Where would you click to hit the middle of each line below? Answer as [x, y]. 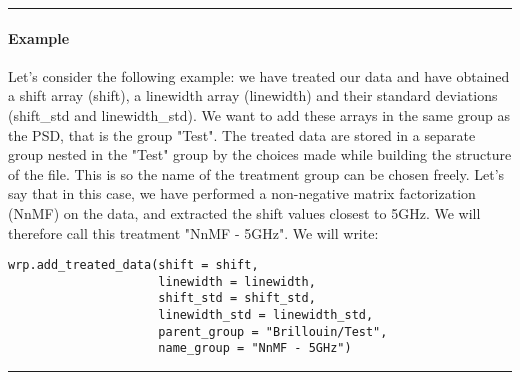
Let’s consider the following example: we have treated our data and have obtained [259, 75]
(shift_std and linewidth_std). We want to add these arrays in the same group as [259, 114]
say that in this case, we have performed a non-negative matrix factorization [242, 193]
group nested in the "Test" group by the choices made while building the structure [260, 154]
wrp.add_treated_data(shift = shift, [133, 265]
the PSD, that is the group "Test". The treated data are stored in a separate [242, 134]
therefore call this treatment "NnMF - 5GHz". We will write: [193, 232]
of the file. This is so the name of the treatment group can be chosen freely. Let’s [256, 173]
